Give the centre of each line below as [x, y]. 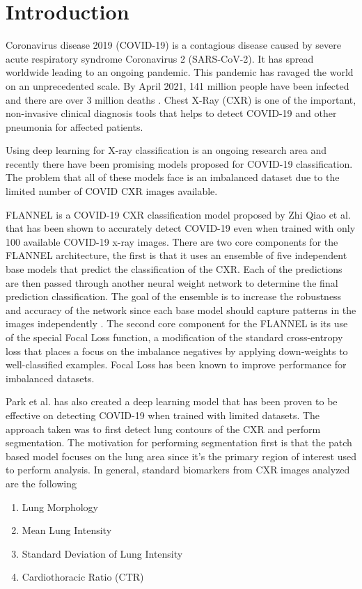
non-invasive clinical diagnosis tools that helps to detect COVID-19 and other [171, 113]
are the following [41, 483]
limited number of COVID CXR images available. [112, 191]
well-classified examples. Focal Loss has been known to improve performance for [176, 364]
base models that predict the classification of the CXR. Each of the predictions [174, 269]
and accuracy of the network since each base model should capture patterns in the [181, 309]
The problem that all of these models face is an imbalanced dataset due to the [173, 177]
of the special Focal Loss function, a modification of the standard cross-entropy [174, 337]
